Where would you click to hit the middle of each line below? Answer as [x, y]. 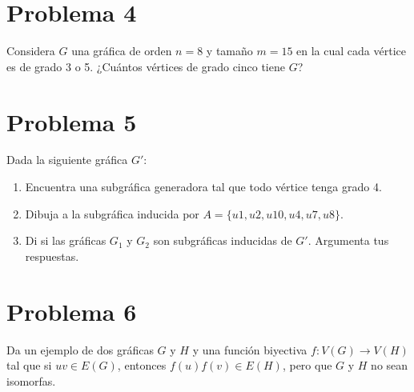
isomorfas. [31, 380]
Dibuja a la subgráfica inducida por [112, 213]
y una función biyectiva [250, 349]
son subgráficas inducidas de [223, 240]
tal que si [29, 365]
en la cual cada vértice [351, 51]
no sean [390, 365]
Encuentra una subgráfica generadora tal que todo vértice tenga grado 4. [203, 187]
